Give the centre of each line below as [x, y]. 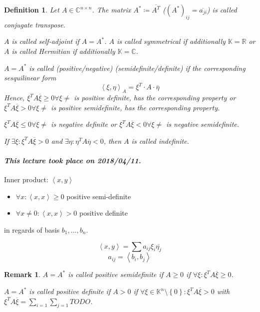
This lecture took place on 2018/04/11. [73, 160]
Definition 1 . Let [32, 9]
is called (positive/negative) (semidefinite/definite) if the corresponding [137, 68]
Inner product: [26, 179]
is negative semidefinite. [203, 124]
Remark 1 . [22, 274]
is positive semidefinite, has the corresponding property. [135, 107]
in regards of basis [32, 230]
